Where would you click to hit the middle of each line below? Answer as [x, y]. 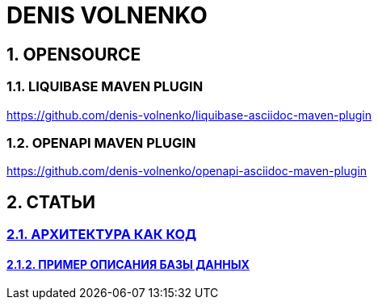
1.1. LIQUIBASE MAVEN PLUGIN [105, 87]
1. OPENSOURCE [74, 54]
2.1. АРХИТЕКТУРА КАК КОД [102, 235]
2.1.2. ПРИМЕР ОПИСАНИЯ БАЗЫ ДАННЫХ [128, 264]
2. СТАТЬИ [51, 202]
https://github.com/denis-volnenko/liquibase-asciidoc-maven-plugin [189, 115]
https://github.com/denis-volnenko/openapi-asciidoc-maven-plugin [187, 171]
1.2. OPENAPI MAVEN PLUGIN [101, 143]
